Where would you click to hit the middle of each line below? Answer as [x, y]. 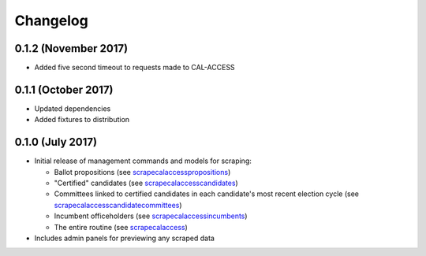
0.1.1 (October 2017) [64, 89]
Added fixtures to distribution [82, 120]
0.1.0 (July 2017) [56, 142]
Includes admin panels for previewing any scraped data [124, 238]
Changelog [51, 20]
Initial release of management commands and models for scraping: [143, 161]
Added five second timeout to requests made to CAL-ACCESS [135, 68]
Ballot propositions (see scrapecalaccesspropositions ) [142, 172]
